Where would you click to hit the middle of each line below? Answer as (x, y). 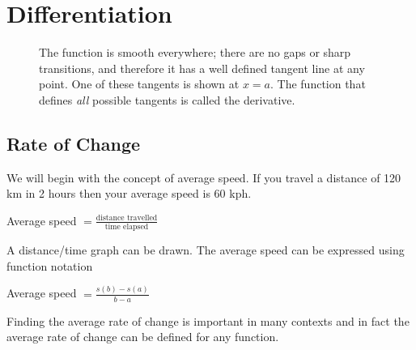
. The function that (318, 84)
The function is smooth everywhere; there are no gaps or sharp (195, 52)
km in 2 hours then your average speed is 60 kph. (129, 193)
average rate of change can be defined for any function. (143, 337)
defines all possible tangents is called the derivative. (167, 99)
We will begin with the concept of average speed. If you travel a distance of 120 (204, 177)
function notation (50, 265)
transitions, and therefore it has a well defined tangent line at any (202, 68)
